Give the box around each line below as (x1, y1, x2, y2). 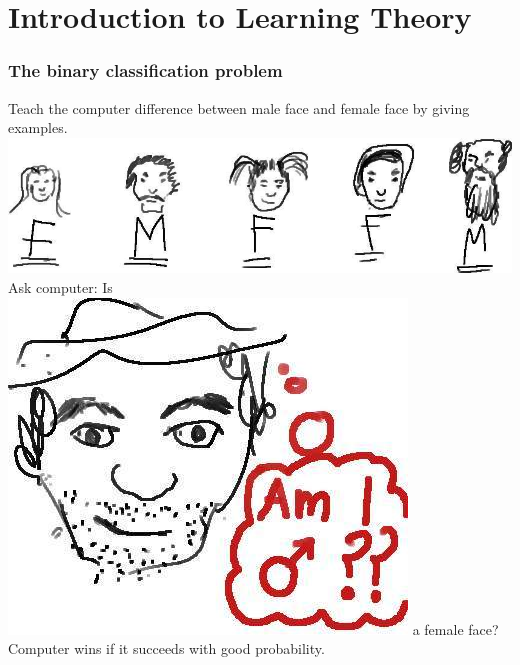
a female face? (412, 618, 499, 639)
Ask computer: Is (8, 277, 113, 298)
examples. (8, 117, 68, 138)
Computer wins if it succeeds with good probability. (8, 638, 325, 659)
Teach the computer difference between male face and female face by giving (8, 97, 470, 118)
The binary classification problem (8, 58, 283, 83)
